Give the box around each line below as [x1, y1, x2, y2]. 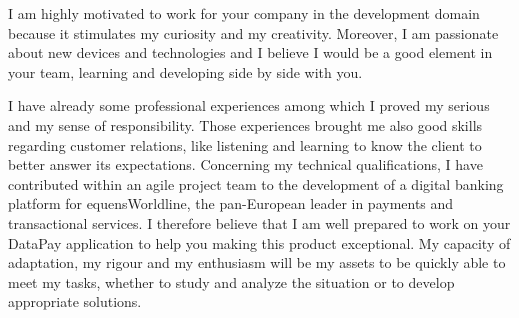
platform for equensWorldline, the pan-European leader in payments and [8, 193, 454, 214]
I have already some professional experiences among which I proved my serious [8, 95, 490, 116]
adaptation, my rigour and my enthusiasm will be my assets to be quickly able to [8, 252, 506, 273]
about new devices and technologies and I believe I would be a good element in [8, 42, 493, 63]
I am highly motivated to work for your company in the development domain [8, 3, 480, 23]
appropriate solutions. [8, 291, 142, 312]
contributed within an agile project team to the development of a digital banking [8, 173, 504, 194]
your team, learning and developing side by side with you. [8, 61, 363, 82]
